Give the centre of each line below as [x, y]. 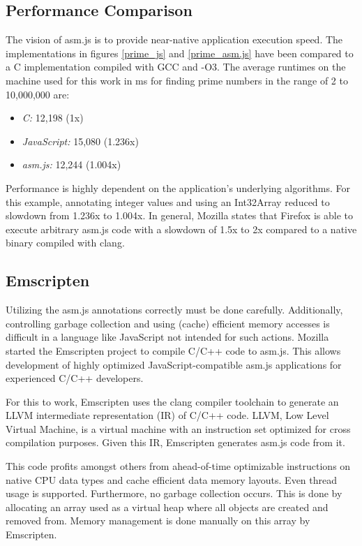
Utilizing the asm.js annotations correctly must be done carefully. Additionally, [174, 310]
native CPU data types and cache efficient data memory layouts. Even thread [172, 479]
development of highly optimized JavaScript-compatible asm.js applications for [174, 364]
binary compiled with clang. [65, 243]
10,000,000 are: [38, 94]
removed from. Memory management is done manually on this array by [158, 521]
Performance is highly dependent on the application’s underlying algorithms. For [178, 187]
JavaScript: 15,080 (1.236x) [80, 141]
